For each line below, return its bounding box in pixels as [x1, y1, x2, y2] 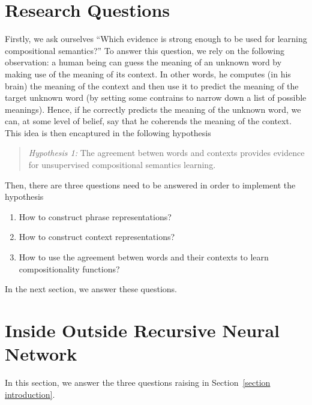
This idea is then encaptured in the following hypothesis [5, 126, 211, 139]
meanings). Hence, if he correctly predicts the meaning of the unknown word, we [5, 103, 301, 115]
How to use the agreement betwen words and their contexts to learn [19, 251, 269, 263]
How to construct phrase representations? [19, 210, 172, 223]
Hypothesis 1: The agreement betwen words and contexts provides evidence [28, 146, 305, 159]
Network [5, 341, 77, 366]
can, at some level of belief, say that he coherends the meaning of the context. [5, 115, 292, 127]
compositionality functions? [19, 262, 120, 275]
